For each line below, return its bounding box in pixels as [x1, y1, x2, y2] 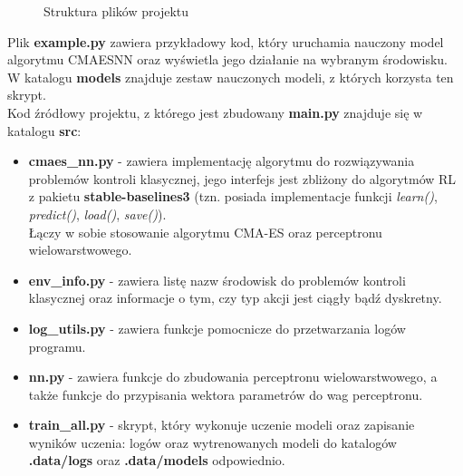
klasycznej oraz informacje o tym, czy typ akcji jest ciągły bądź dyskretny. [28, 288, 442, 307]
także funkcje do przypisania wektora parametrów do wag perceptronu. [28, 384, 423, 403]
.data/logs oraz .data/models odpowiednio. [28, 451, 285, 470]
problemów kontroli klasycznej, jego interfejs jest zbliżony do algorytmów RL [28, 169, 457, 188]
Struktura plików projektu [43, 2, 189, 20]
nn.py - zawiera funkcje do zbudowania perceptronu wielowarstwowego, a [28, 367, 438, 386]
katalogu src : [7, 121, 82, 140]
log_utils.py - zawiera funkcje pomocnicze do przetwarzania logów [28, 318, 406, 337]
